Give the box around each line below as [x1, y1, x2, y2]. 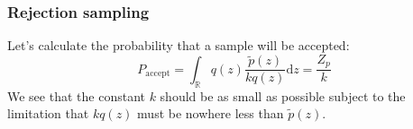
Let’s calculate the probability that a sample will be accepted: [7, 36, 350, 55]
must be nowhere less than [137, 104, 284, 123]
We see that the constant [7, 86, 145, 105]
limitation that [7, 104, 89, 123]
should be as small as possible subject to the [160, 86, 406, 105]
